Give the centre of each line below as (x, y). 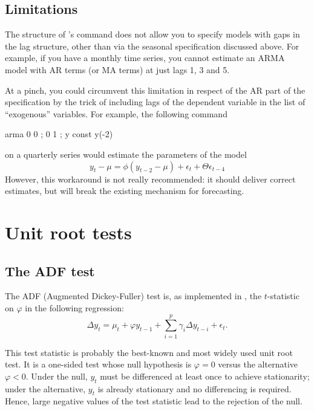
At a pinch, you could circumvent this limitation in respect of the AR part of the (155, 90)
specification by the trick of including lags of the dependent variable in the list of (155, 102)
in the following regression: (74, 307)
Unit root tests (68, 232)
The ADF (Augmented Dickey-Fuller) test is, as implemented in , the (133, 296)
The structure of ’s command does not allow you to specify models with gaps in (152, 34)
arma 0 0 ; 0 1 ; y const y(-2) (59, 134)
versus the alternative (258, 364)
